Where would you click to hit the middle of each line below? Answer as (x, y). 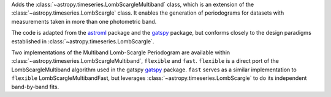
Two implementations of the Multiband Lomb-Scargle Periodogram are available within (121, 52)
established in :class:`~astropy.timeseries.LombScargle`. (83, 41)
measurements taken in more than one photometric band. (84, 21)
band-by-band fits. (35, 87)
